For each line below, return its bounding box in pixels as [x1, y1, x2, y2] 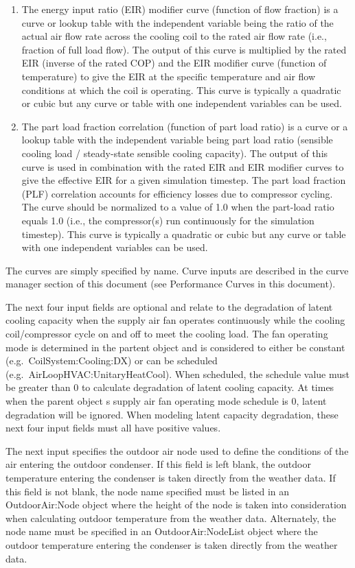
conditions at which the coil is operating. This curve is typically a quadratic [21, 82, 341, 97]
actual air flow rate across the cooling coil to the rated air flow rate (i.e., [21, 29, 327, 43]
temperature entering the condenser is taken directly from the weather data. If [5, 471, 336, 484]
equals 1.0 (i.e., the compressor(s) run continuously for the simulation [21, 213, 314, 227]
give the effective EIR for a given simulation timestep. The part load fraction [21, 173, 346, 187]
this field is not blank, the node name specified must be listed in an [5, 484, 289, 498]
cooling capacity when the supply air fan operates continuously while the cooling [5, 313, 345, 327]
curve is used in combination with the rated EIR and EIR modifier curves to [21, 159, 344, 174]
